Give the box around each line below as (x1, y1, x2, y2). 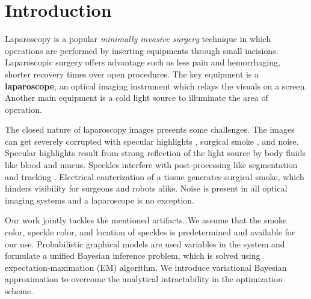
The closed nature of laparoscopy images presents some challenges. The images (5, 123, 295, 136)
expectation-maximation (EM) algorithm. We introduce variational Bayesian (5, 261, 287, 273)
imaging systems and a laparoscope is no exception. (5, 193, 195, 206)
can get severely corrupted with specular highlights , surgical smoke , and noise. (5, 134, 299, 147)
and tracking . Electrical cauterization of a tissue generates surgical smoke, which (5, 170, 304, 183)
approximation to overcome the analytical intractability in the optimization (5, 273, 283, 285)
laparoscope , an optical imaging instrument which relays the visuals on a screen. (5, 79, 307, 92)
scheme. (5, 285, 34, 297)
